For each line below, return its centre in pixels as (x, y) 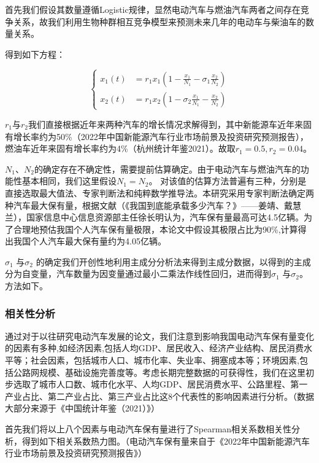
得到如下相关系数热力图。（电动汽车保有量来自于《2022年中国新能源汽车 (166, 441)
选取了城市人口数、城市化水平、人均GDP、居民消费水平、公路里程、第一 (160, 384)
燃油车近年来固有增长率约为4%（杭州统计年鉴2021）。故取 (120, 148)
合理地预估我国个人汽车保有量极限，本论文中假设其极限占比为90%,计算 (156, 229)
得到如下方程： (35, 54)
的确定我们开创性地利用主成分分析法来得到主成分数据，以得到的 (165, 261)
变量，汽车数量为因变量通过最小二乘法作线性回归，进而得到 (151, 274)
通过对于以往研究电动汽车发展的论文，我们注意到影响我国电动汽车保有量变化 (159, 336)
